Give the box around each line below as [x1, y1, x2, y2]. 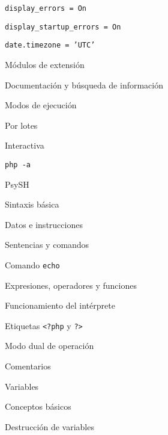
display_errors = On [5, 4, 87, 13]
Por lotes [5, 119, 38, 131]
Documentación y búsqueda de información [5, 78, 163, 91]
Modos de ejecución [5, 99, 77, 111]
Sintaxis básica [5, 198, 59, 211]
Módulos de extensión [5, 58, 85, 70]
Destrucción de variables [5, 420, 94, 433]
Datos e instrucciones [5, 218, 83, 230]
